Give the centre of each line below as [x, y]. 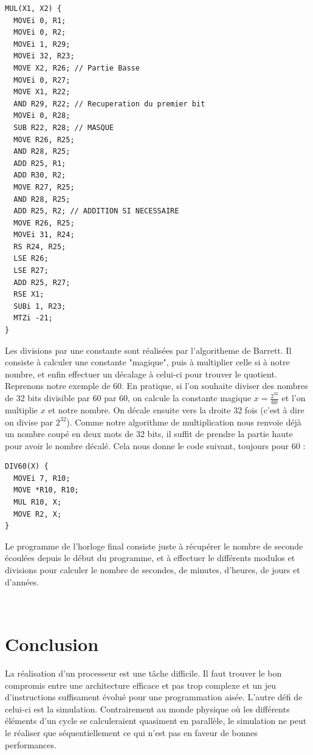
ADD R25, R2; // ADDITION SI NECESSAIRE [96, 211]
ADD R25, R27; [42, 282]
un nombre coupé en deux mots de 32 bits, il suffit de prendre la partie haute [149, 434]
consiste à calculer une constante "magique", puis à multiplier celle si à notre [147, 362]
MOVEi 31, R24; [44, 235]
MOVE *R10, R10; [46, 490]
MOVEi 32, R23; [44, 56]
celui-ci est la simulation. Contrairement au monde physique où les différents [147, 708]
